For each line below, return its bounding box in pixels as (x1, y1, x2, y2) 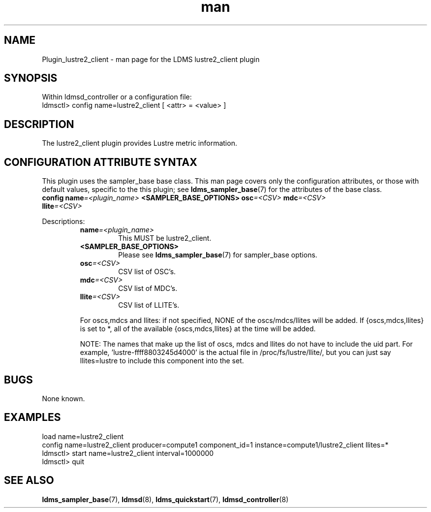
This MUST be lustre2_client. (118, 234, 212, 243)
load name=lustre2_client (42, 432, 124, 441)
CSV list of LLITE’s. (118, 301, 180, 310)
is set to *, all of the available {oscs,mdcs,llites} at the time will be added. (80, 324, 316, 333)
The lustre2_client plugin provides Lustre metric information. (42, 139, 237, 148)
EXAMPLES (4, 411, 61, 424)
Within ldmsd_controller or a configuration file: (42, 93, 192, 101)
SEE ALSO (4, 474, 54, 487)
